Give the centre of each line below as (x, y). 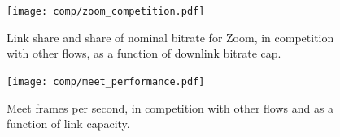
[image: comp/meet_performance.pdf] (106, 81)
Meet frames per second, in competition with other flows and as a (170, 107)
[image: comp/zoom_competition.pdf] (106, 11)
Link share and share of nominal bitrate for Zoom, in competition (170, 37)
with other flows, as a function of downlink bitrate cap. (144, 53)
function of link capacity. (68, 124)
